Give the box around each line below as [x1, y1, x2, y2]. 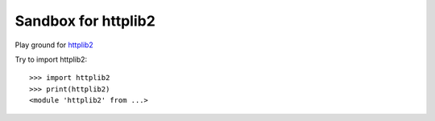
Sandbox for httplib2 [14, 12, 156, 30]
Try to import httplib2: [14, 54, 88, 64]
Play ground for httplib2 [14, 40, 94, 50]
